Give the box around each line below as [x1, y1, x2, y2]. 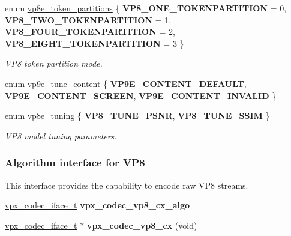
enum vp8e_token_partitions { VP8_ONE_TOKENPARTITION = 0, [5, 2, 287, 14]
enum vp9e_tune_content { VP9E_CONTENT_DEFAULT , [5, 77, 247, 89]
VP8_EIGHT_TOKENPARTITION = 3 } [5, 37, 184, 49]
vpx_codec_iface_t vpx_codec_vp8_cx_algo [5, 199, 190, 211]
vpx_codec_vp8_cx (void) [86, 219, 197, 231]
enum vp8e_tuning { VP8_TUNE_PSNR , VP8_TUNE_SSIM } [5, 109, 270, 122]
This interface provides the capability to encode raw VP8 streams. [5, 178, 248, 191]
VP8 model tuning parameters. [5, 129, 117, 142]
